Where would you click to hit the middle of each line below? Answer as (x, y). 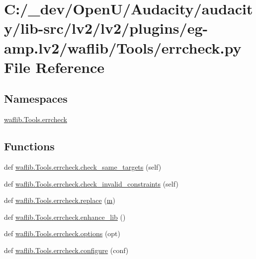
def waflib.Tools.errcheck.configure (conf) (66, 250)
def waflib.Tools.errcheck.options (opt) (62, 233)
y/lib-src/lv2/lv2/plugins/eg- (106, 28)
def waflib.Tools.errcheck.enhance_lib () (65, 217)
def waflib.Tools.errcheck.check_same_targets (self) (83, 166)
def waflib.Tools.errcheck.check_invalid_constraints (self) (91, 183)
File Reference (54, 67)
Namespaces (36, 98)
